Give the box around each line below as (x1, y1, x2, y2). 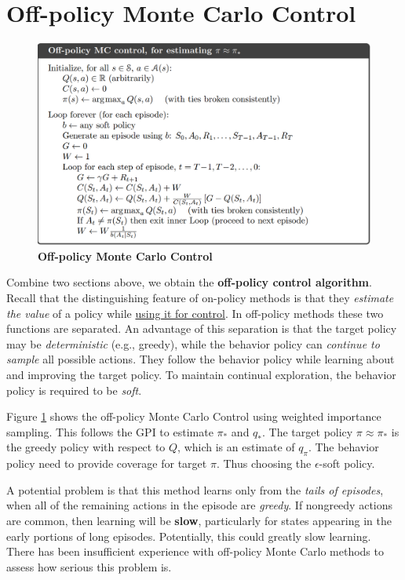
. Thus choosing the (216, 455, 312, 472)
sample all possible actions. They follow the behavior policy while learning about (6, 351, 395, 367)
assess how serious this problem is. (6, 558, 172, 575)
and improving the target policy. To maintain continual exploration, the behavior (6, 367, 396, 382)
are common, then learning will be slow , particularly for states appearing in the (6, 512, 392, 528)
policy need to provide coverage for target (6, 455, 207, 472)
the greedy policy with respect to (6, 439, 166, 455)
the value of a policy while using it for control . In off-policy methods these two (6, 305, 384, 321)
